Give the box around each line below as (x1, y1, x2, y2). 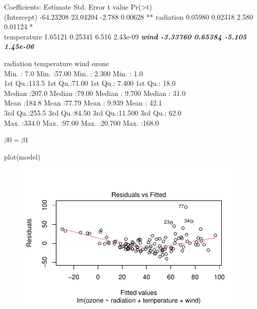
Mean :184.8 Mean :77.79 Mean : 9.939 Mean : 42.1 (4, 97, 162, 108)
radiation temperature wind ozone (4, 58, 109, 68)
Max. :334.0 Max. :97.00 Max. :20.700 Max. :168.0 (4, 117, 159, 128)
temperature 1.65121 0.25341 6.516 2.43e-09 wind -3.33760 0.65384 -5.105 (4, 31, 247, 41)
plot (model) (4, 151, 40, 162)
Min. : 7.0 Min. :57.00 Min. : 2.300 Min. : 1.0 (4, 68, 143, 78)
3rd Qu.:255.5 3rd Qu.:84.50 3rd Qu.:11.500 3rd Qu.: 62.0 (4, 107, 181, 118)
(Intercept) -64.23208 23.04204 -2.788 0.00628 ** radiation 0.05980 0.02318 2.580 (4, 11, 253, 22)
